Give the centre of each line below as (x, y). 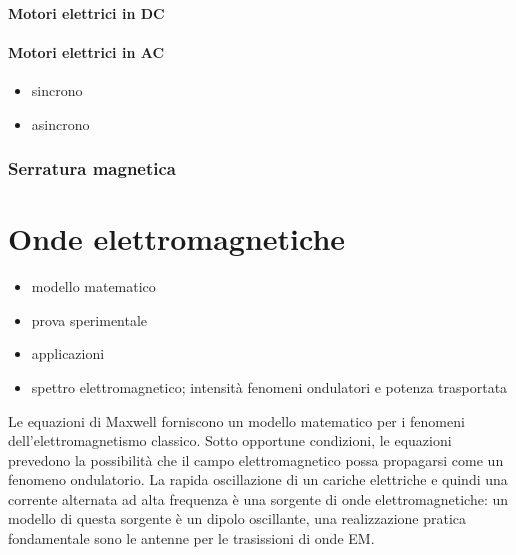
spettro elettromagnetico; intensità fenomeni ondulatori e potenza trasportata (269, 386)
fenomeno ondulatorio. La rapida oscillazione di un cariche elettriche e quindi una (258, 479)
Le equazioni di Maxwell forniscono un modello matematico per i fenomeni (236, 420)
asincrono (60, 123)
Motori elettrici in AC (86, 51)
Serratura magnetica (92, 168)
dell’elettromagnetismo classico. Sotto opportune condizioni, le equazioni (230, 440)
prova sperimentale (89, 319)
